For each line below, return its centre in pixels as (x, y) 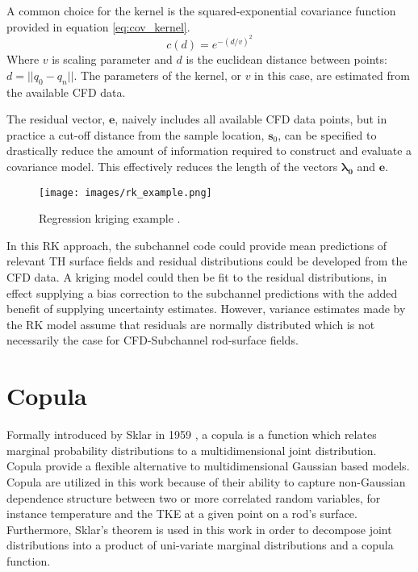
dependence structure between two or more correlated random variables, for (194, 497)
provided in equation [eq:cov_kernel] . (98, 26)
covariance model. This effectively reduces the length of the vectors (172, 167)
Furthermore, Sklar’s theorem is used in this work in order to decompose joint (199, 529)
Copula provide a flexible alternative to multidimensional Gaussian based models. (208, 466)
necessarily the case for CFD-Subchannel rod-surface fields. (153, 340)
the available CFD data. (66, 92)
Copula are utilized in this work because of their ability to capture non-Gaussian (206, 481)
